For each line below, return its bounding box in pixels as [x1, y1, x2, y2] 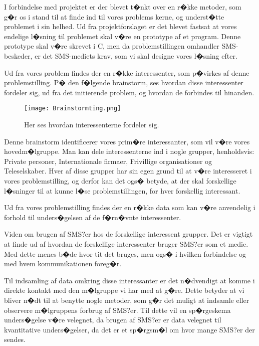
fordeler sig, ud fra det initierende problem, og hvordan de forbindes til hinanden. [4, 87, 254, 97]
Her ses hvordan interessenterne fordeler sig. [24, 119, 159, 129]
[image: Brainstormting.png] [24, 105, 121, 112]
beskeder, [4, 50, 33, 61]
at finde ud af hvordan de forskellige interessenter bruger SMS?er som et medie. [4, 238, 248, 249]
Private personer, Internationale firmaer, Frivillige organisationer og [4, 155, 212, 166]
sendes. [4, 334, 26, 344]
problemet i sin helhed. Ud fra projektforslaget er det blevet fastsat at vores [4, 21, 237, 32]
